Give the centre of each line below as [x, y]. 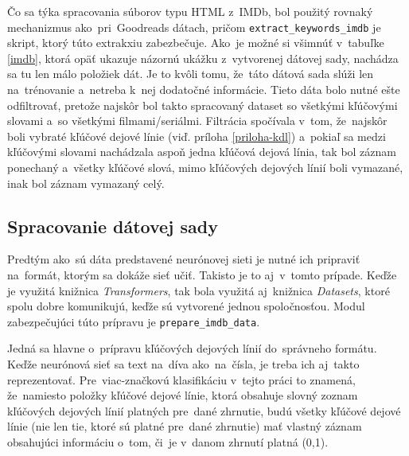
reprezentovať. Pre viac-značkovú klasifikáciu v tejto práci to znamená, [181, 379]
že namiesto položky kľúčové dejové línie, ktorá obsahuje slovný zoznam [183, 395]
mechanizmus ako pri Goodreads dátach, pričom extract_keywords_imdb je [194, 27]
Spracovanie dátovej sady [113, 226]
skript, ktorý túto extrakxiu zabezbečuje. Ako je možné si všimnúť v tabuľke [196, 43]
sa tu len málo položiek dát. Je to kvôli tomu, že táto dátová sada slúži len [191, 74]
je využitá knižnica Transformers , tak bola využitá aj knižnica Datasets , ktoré [199, 290]
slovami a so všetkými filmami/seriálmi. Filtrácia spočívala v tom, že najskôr [197, 121]
